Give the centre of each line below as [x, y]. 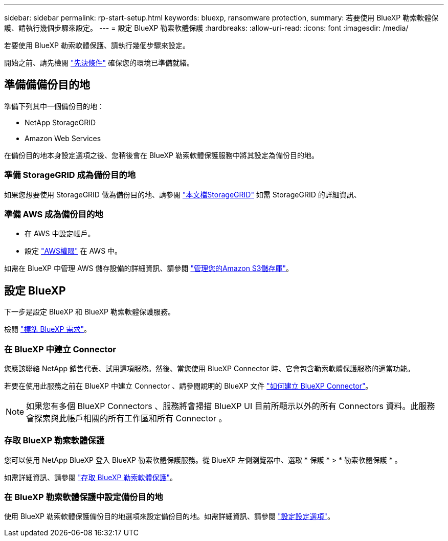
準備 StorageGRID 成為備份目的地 [70, 175]
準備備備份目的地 [47, 85]
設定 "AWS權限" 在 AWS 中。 [73, 251]
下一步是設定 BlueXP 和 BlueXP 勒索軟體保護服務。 [89, 312]
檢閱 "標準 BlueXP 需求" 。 [48, 329]
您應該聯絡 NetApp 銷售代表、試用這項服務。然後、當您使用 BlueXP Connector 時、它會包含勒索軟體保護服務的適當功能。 [209, 368]
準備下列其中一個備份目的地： [54, 106]
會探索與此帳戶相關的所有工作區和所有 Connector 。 [127, 418]
